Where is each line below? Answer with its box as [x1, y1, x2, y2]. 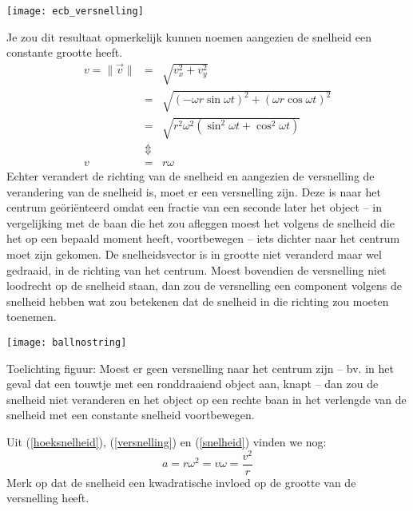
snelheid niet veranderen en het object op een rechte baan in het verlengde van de [6, 390, 407, 407]
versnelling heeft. [6, 489, 89, 506]
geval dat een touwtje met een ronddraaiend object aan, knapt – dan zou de [6, 375, 379, 392]
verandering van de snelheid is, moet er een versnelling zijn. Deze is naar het [6, 183, 381, 200]
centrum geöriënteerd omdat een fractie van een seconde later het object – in [6, 199, 382, 216]
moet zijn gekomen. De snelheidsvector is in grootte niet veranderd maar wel [6, 246, 382, 263]
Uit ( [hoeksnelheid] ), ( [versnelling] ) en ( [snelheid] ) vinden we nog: [6, 434, 327, 450]
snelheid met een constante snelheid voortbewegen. [6, 406, 255, 423]
